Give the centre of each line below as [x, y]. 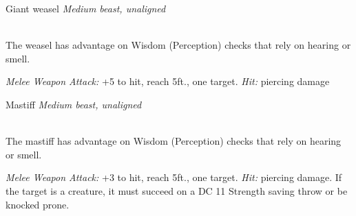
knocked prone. [38, 204]
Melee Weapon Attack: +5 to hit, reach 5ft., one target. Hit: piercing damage [168, 81]
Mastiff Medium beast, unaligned [74, 104]
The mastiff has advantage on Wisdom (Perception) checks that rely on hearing [174, 141]
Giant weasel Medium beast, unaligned [86, 8]
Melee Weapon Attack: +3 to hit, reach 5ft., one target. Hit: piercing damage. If [174, 177]
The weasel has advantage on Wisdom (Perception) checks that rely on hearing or [178, 45]
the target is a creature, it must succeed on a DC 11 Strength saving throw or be [177, 190]
